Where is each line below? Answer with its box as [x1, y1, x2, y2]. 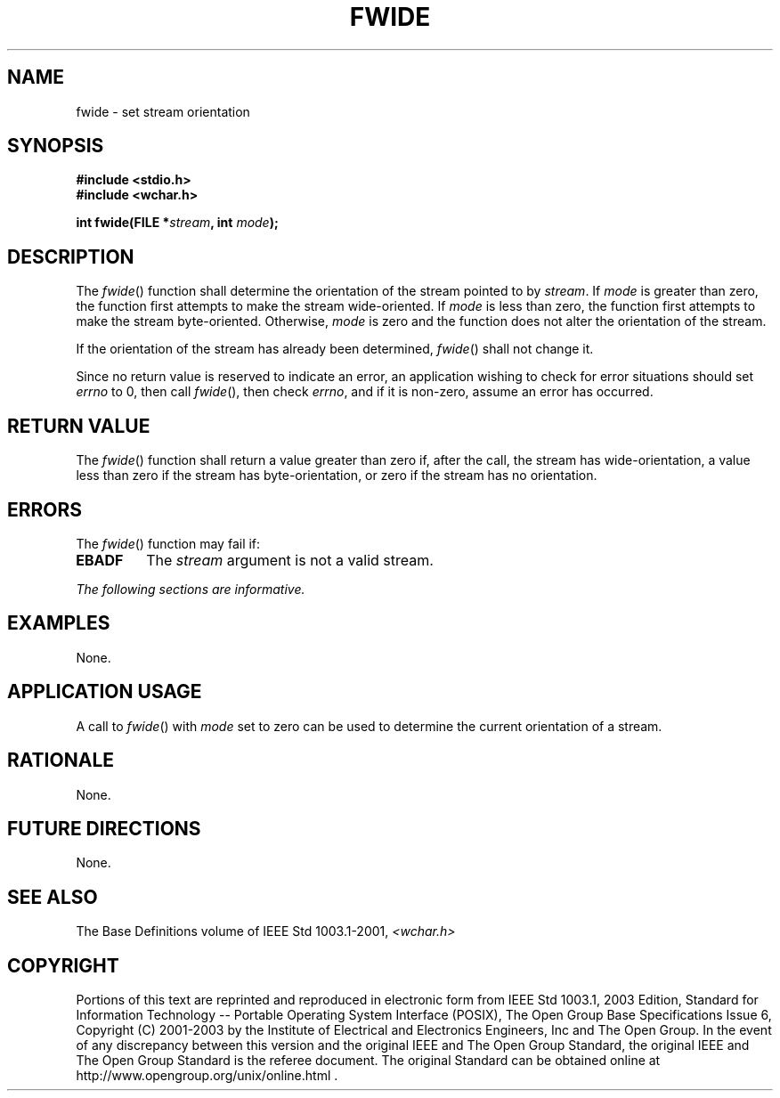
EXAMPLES [7, 612, 110, 635]
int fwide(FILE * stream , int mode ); [76, 215, 279, 231]
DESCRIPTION [7, 245, 134, 268]
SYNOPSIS [7, 134, 104, 158]
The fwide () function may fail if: [76, 535, 261, 551]
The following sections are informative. [76, 581, 305, 597]
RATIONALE [7, 749, 115, 772]
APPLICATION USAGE [7, 680, 202, 704]
